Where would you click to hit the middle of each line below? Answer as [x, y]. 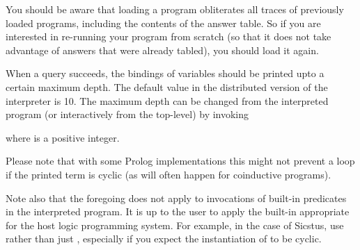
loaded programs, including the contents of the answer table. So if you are [163, 23]
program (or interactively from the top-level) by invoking [127, 114]
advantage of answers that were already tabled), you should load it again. [162, 50]
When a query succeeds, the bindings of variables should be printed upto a [165, 73]
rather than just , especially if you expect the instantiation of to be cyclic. [164, 239]
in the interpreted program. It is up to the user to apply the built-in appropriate [178, 211]
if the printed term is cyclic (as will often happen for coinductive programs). [169, 174]
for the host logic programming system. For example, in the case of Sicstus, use [175, 225]
